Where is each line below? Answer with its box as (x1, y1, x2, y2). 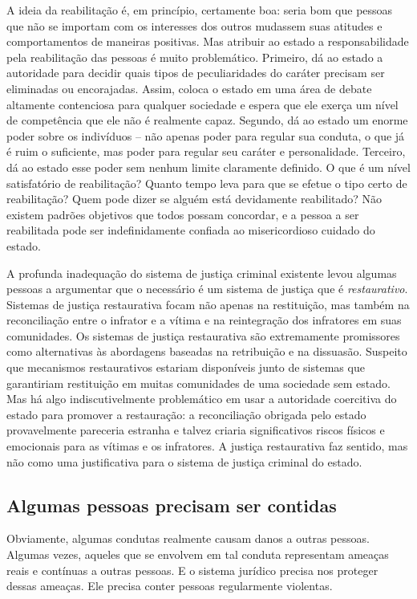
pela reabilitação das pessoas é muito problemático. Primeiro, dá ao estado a (6, 48, 383, 65)
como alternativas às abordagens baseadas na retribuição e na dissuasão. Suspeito (6, 343, 407, 360)
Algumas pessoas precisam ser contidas (6, 492, 337, 517)
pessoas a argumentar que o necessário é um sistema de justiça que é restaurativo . (6, 280, 408, 297)
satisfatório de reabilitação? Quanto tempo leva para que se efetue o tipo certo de (6, 174, 407, 191)
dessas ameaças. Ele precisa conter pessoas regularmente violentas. (6, 577, 333, 594)
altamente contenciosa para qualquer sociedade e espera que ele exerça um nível (6, 96, 399, 112)
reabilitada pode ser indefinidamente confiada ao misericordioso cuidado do (6, 222, 375, 238)
